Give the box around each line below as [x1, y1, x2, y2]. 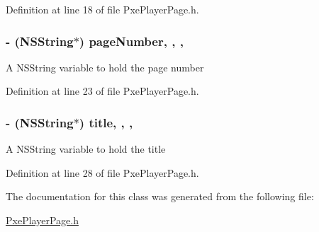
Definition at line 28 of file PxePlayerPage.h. [6, 165, 199, 180]
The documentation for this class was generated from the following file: [6, 189, 314, 204]
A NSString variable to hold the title [6, 141, 166, 156]
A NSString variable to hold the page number [6, 59, 204, 74]
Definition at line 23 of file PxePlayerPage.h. [6, 83, 199, 98]
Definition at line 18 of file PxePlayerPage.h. [6, 2, 199, 16]
